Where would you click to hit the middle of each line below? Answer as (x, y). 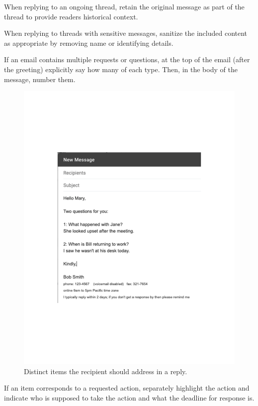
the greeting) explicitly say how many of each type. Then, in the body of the (121, 69)
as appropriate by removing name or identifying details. (89, 43)
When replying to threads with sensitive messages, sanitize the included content (126, 33)
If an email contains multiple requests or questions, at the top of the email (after (127, 59)
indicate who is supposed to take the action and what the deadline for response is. (129, 397)
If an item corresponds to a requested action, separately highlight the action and (127, 388)
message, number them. (40, 79)
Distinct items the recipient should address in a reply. (106, 371)
